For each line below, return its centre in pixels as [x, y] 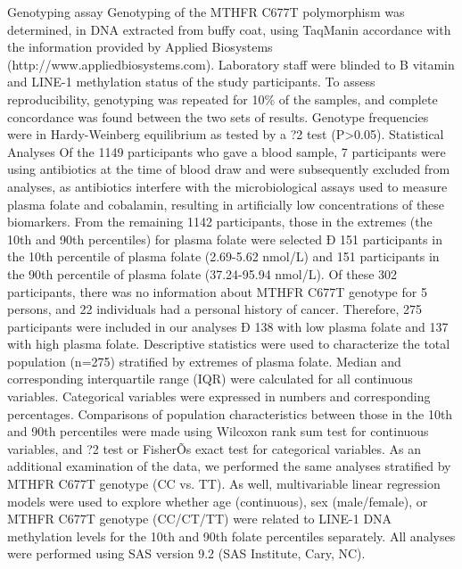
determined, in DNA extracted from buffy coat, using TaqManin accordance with [229, 29]
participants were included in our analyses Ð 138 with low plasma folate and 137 [228, 326]
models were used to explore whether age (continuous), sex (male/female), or [218, 501]
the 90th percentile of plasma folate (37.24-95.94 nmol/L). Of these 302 [202, 273]
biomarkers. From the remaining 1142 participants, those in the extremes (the [220, 222]
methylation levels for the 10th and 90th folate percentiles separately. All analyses [231, 536]
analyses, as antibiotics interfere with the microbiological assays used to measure [227, 186]
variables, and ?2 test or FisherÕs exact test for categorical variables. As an [214, 448]
